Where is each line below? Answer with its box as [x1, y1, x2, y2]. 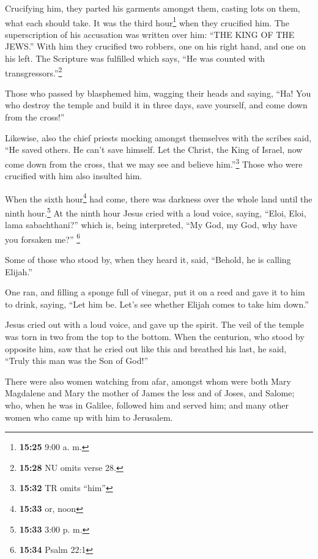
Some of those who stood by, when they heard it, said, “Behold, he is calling [5, 253, 291, 266]
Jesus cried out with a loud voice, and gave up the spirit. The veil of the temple [5, 318, 304, 331]
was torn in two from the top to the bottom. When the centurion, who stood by [5, 330, 305, 342]
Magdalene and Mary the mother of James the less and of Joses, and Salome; [5, 387, 295, 399]
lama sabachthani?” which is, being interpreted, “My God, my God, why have [5, 218, 297, 231]
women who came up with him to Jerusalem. [5, 410, 173, 423]
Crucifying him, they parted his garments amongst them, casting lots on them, [5, 2, 300, 14]
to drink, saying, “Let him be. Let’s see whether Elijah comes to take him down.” [5, 297, 309, 310]
